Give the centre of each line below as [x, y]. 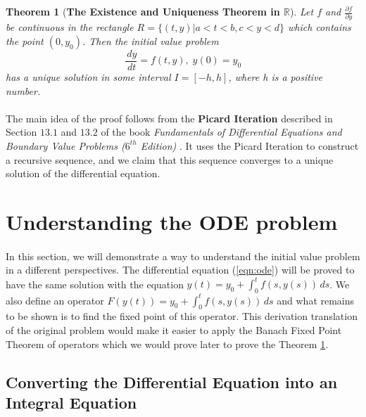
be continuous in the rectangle [70, 27]
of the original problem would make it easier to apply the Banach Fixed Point [174, 330]
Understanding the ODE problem [172, 221]
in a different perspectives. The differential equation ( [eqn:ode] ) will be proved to [180, 270]
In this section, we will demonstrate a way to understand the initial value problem [183, 256]
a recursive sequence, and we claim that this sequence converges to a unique [170, 159]
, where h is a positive [276, 76]
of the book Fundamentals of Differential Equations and [221, 132]
